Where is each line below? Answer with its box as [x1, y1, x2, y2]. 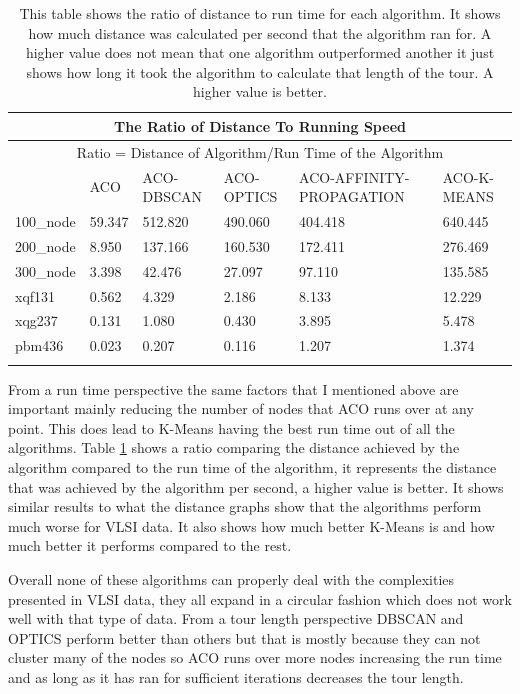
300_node [15, 260, 76, 281]
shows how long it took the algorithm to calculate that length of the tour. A [26, 61, 494, 82]
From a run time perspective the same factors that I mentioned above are [8, 378, 459, 399]
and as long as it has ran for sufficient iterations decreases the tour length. [8, 666, 464, 687]
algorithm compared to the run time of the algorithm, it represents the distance [8, 457, 497, 478]
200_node [15, 235, 76, 256]
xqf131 [15, 285, 56, 306]
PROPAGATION [299, 186, 405, 207]
